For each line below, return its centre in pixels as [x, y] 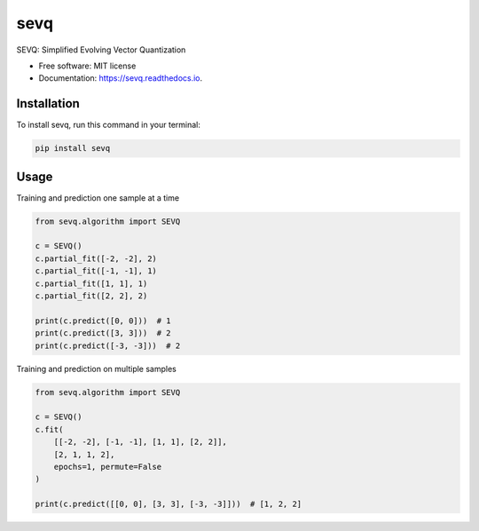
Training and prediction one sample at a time [98, 198]
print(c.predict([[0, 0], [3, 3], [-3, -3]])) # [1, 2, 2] [169, 504]
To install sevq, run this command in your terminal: [109, 125]
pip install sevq [73, 148]
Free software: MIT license [87, 66]
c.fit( [49, 429]
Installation [48, 103]
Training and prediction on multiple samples [96, 369]
